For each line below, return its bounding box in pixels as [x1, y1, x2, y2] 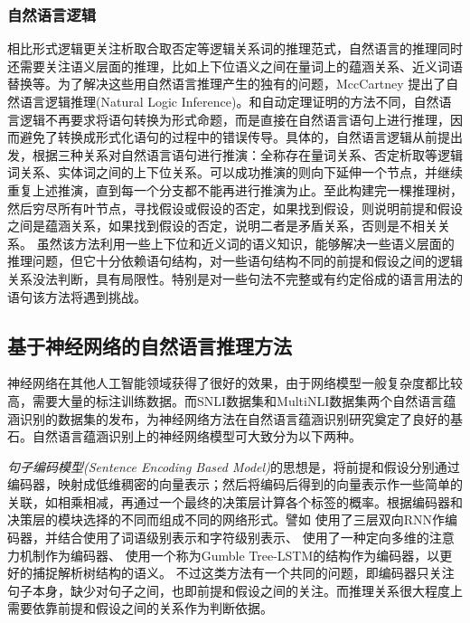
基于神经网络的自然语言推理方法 [7, 331, 292, 359]
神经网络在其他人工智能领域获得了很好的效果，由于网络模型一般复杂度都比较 [7, 373, 463, 392]
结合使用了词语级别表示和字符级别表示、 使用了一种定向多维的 [57, 528, 429, 547]
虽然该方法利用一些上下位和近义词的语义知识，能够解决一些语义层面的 [36, 233, 455, 252]
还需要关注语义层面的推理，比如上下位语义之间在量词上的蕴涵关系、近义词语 [7, 56, 463, 75]
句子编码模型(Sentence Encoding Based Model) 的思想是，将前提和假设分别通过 [7, 457, 460, 476]
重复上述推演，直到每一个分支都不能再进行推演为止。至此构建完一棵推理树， [7, 180, 463, 199]
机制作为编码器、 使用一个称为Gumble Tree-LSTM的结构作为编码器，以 [19, 545, 440, 564]
